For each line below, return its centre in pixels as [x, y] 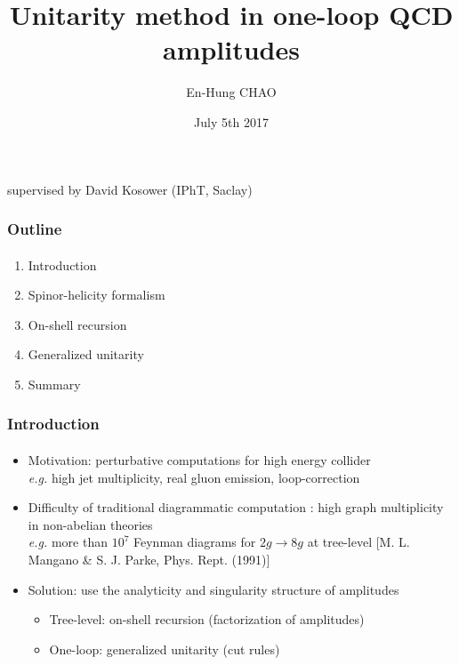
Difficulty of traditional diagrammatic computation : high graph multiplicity [236, 507]
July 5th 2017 [231, 121]
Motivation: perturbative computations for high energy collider [199, 459]
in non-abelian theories [90, 524]
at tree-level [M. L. [358, 542]
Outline [35, 229]
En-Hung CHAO [231, 92]
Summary [54, 384]
